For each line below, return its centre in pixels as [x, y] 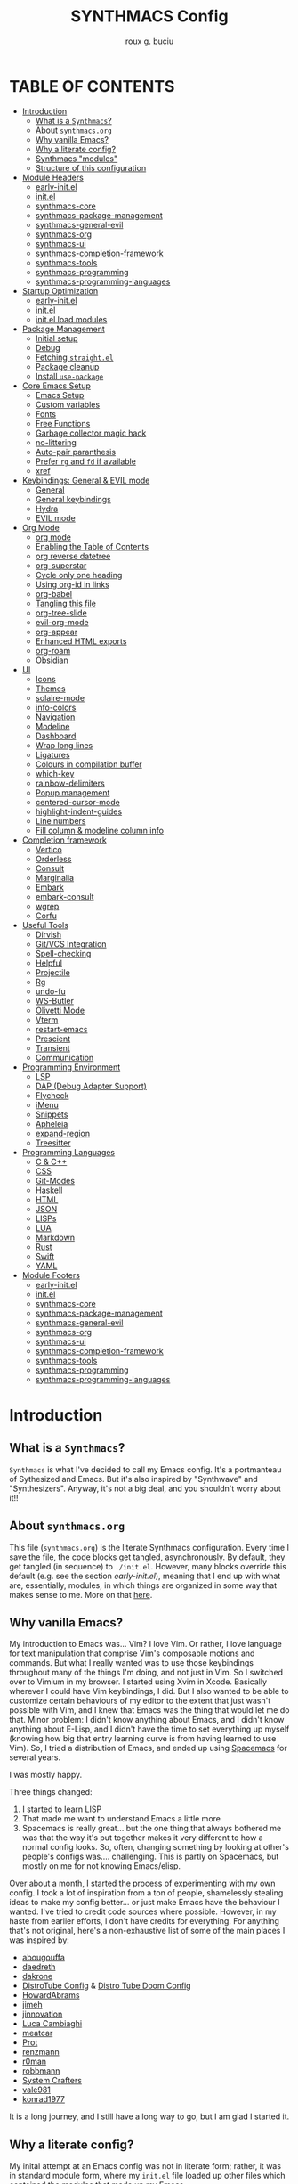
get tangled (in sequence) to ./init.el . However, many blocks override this [148, 1566]
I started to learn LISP [62, 1809]
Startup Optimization [60, 290]
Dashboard [56, 736]
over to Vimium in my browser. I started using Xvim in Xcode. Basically [138, 1682]
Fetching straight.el [74, 357]
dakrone [37, 1976]
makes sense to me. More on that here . [81, 1594]
